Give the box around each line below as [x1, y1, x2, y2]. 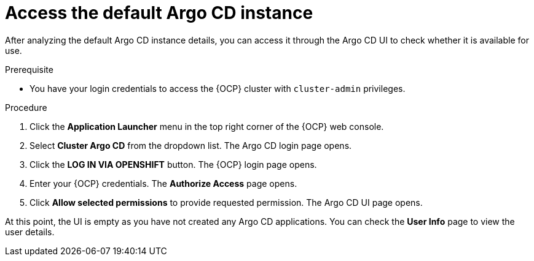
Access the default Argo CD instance [5, 2, 313, 23]
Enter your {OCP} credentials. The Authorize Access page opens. [29, 178, 297, 189]
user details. [5, 226, 55, 237]
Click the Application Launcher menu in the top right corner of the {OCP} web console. [29, 121, 384, 132]
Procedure [5, 102, 47, 113]
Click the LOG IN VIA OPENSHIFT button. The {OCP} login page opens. [29, 159, 317, 170]
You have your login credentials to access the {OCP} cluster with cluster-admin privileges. [29, 83, 406, 94]
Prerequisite [5, 64, 53, 75]
